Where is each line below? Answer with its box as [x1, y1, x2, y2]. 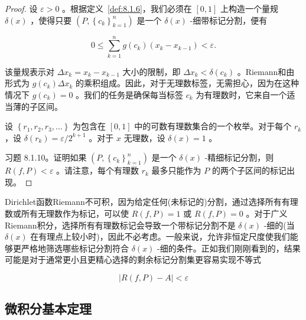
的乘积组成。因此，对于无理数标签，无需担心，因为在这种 [76, 77, 300, 89]
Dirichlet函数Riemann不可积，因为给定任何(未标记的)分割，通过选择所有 [5, 195, 282, 208]
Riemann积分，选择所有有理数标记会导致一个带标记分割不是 [5, 218, 236, 231]
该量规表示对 [5, 65, 54, 77]
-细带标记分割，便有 [190, 14, 268, 26]
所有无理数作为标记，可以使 [21, 207, 129, 220]
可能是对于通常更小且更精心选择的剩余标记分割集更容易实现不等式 [5, 253, 261, 266]
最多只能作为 [151, 164, 201, 177]
